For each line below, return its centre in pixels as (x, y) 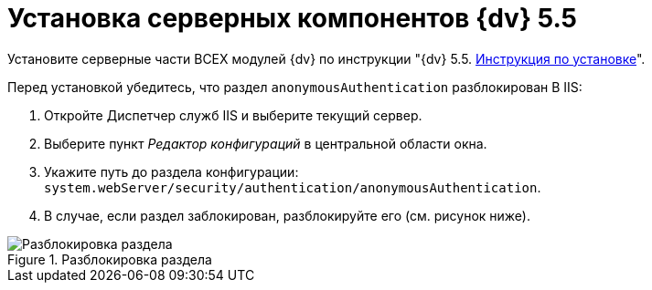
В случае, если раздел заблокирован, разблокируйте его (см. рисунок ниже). (287, 215)
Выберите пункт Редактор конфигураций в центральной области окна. (266, 143)
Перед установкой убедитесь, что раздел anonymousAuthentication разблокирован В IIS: (295, 87)
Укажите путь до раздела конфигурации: (171, 171)
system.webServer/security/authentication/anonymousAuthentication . (293, 187)
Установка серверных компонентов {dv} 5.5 (292, 18)
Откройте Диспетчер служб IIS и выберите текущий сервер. (233, 115)
